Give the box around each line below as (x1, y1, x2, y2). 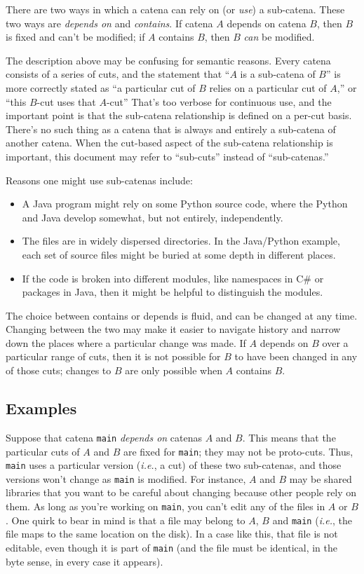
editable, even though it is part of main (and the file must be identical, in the (6, 540, 337, 554)
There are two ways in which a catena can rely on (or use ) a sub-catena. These (6, 2, 345, 16)
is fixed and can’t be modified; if (6, 29, 145, 44)
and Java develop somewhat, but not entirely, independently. (22, 210, 283, 224)
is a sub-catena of (240, 67, 316, 81)
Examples (6, 397, 77, 419)
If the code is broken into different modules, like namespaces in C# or (22, 271, 324, 285)
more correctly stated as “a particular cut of (6, 80, 196, 95)
